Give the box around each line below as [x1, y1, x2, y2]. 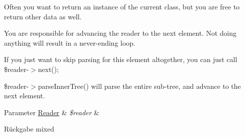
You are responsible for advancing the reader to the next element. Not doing [4, 28, 237, 38]
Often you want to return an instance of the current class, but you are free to [4, 1, 240, 11]
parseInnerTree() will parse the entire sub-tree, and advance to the [38, 80, 241, 91]
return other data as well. [4, 11, 82, 21]
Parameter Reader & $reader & [4, 107, 99, 117]
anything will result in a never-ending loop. [4, 37, 136, 48]
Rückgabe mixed [4, 124, 54, 134]
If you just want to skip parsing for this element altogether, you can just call [4, 54, 238, 65]
